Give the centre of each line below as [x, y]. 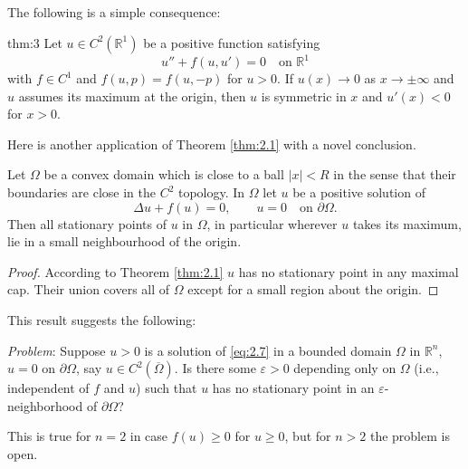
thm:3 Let [35, 42]
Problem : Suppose [57, 350]
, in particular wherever [272, 223]
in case [149, 436]
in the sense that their [395, 174]
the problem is [410, 436]
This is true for [49, 436]
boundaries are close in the [81, 192]
